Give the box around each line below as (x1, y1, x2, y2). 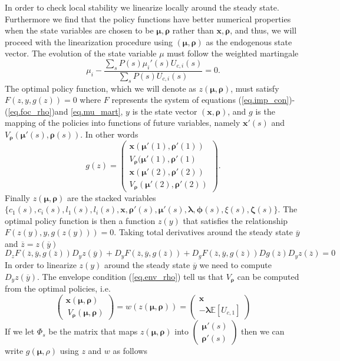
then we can (241, 325, 285, 337)
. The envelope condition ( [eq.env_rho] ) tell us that (37, 270, 223, 282)
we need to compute (199, 258, 272, 270)
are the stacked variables (67, 191, 156, 203)
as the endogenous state (206, 35, 292, 48)
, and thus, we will (230, 24, 297, 36)
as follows (113, 345, 147, 357)
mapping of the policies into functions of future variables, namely (5, 116, 240, 129)
